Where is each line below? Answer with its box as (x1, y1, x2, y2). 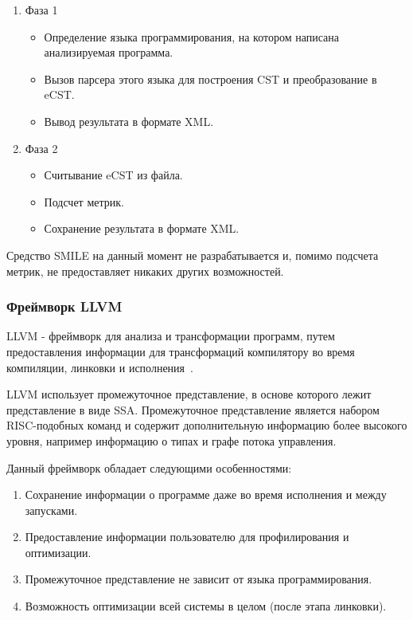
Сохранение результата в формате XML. (44, 220, 240, 237)
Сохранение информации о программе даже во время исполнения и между (25, 486, 387, 503)
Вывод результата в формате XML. (44, 112, 214, 129)
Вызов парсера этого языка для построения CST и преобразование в (44, 70, 377, 87)
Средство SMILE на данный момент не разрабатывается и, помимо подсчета (6, 246, 379, 263)
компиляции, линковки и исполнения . (6, 359, 193, 375)
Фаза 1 (25, 2, 58, 18)
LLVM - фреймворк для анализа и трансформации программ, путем (6, 328, 335, 344)
